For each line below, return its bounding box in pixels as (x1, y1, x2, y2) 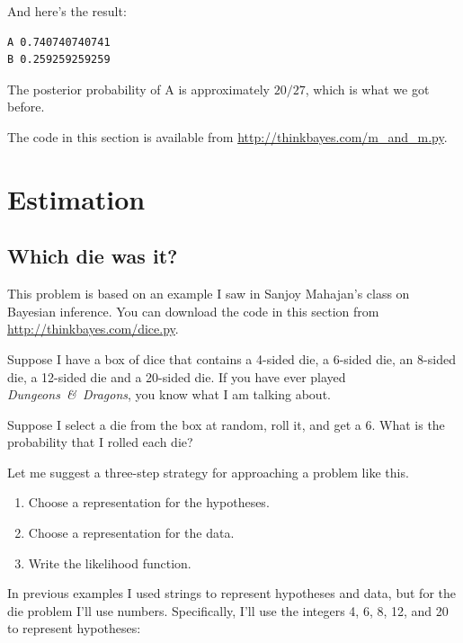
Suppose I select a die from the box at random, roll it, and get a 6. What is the (7, 415, 445, 433)
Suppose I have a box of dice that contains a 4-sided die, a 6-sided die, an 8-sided (7, 349, 456, 368)
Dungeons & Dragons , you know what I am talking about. (7, 385, 331, 404)
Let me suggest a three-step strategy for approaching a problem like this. (7, 462, 409, 481)
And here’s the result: (7, 2, 127, 20)
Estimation (7, 180, 146, 217)
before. (7, 97, 45, 116)
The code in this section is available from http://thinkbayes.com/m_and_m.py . (7, 127, 448, 146)
